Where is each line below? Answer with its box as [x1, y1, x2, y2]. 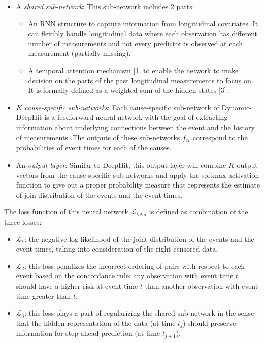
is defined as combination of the [149, 206, 248, 217]
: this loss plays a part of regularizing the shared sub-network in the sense [24, 307, 254, 318]
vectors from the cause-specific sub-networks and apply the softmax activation [16, 169, 259, 180]
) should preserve [182, 317, 236, 328]
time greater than [16, 290, 71, 301]
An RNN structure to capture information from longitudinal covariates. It [28, 18, 258, 28]
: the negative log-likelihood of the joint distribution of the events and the [24, 233, 254, 244]
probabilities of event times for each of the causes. [16, 142, 172, 153]
